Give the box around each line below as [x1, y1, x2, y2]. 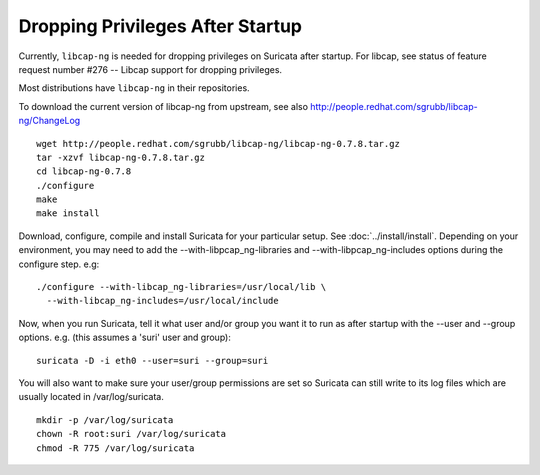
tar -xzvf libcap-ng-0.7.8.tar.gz [36, 151, 205, 163]
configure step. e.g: [18, 258, 100, 270]
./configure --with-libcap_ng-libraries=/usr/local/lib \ [36, 281, 327, 293]
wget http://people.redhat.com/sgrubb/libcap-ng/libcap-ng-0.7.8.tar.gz [36, 138, 400, 149]
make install [36, 208, 100, 219]
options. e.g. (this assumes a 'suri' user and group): [18, 331, 232, 344]
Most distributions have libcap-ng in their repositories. [18, 82, 250, 94]
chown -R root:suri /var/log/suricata [36, 428, 227, 440]
